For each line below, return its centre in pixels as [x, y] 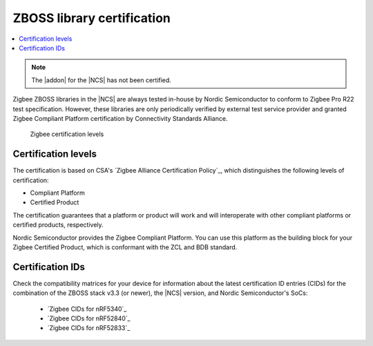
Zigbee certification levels [67, 134]
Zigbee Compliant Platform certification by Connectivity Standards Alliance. [120, 118]
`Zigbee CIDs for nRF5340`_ [87, 309]
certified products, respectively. [58, 225]
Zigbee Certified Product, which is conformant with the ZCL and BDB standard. [125, 247]
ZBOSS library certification [92, 18]
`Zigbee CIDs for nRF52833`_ [89, 328]
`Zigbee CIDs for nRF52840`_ [89, 318]
